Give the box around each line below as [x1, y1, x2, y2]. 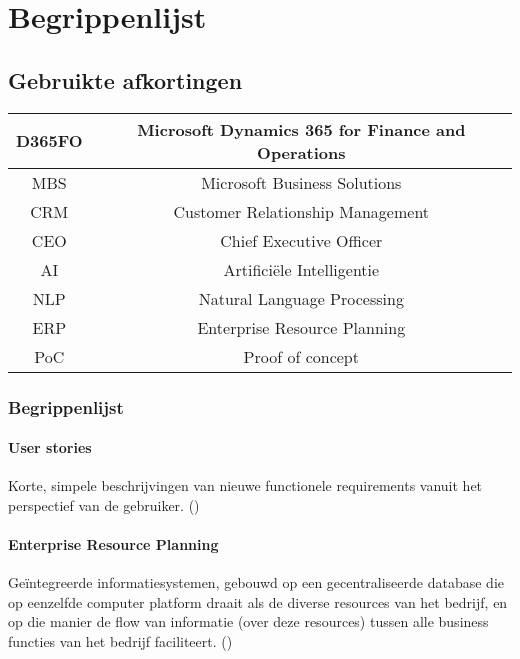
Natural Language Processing [198, 286, 404, 310]
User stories [8, 437, 92, 458]
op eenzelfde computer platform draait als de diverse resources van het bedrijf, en [8, 591, 508, 612]
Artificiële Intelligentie [223, 257, 380, 281]
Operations [257, 140, 346, 164]
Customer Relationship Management [173, 199, 430, 223]
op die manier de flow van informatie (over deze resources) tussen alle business [8, 611, 489, 632]
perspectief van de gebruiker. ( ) [8, 494, 200, 515]
